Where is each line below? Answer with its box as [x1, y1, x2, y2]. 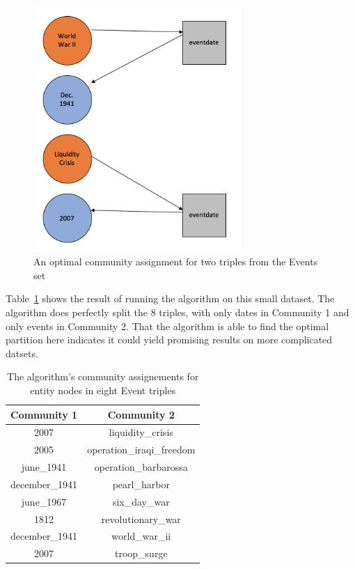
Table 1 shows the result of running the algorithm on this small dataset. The [6, 291, 335, 306]
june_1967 [21, 494, 67, 508]
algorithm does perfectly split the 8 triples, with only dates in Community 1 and [6, 304, 349, 319]
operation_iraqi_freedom [87, 442, 196, 457]
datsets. [6, 345, 38, 360]
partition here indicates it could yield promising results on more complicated [6, 332, 333, 347]
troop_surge [114, 546, 168, 561]
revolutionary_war [101, 511, 181, 526]
